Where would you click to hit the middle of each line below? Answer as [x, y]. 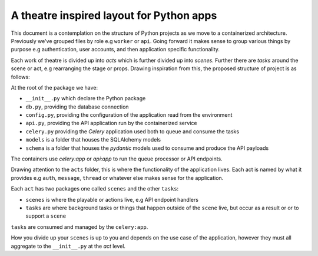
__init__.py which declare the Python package [86, 99]
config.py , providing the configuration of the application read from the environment [129, 115]
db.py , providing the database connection [77, 107]
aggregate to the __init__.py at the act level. [68, 246]
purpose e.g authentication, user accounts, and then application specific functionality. [115, 50]
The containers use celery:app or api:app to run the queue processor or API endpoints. [117, 159]
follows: [20, 77]
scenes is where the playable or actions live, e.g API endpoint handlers [112, 199]
